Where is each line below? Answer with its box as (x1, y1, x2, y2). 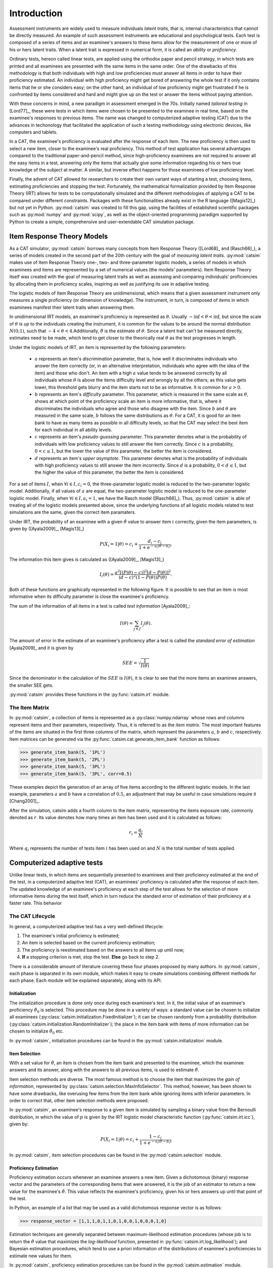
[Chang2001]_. (9, 798, 40, 804)
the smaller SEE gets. (9, 682, 54, 688)
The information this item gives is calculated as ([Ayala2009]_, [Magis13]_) (9, 556, 164, 562)
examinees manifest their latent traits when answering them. (9, 304, 135, 310)
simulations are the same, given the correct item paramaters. (9, 509, 136, 515)
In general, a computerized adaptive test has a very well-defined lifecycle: (9, 923, 164, 929)
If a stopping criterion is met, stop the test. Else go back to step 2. (22, 954, 160, 960)
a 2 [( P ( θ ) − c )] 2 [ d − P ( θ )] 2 (114, 569, 171, 575)
